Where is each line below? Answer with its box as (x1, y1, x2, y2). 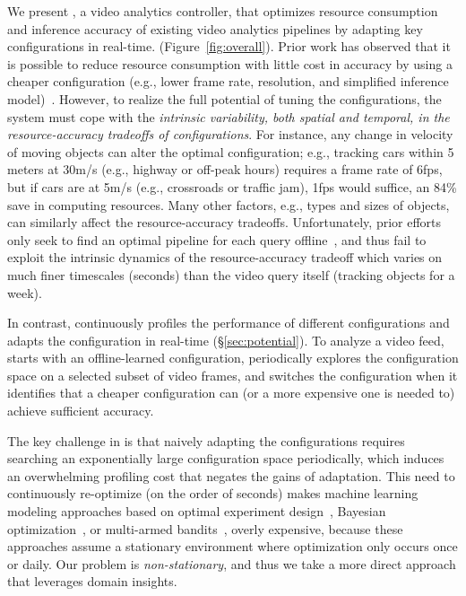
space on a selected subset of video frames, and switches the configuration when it (7, 365, 458, 384)
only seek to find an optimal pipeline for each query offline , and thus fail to (7, 230, 427, 249)
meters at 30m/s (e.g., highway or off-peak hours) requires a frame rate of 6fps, (7, 160, 443, 179)
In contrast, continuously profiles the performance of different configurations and (7, 313, 450, 332)
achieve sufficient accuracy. (7, 401, 154, 420)
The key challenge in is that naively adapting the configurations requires (7, 431, 405, 450)
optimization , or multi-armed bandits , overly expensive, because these (7, 519, 403, 538)
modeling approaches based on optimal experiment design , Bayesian (7, 502, 386, 521)
